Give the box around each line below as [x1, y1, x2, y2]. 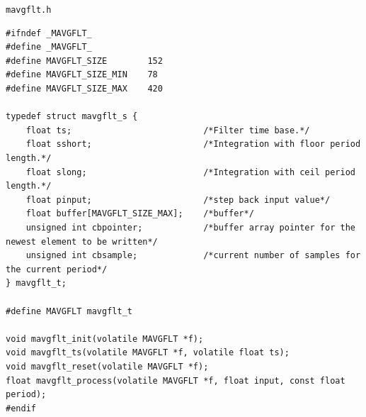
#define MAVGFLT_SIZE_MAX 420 [6, 84, 163, 94]
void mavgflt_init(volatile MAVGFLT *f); [6, 333, 204, 344]
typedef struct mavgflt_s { [6, 111, 138, 122]
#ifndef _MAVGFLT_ [6, 28, 92, 38]
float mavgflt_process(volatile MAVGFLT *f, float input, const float [6, 375, 345, 386]
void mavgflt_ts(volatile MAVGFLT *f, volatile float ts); [6, 347, 290, 358]
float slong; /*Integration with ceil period [25, 167, 355, 177]
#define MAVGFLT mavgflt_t [6, 306, 132, 316]
